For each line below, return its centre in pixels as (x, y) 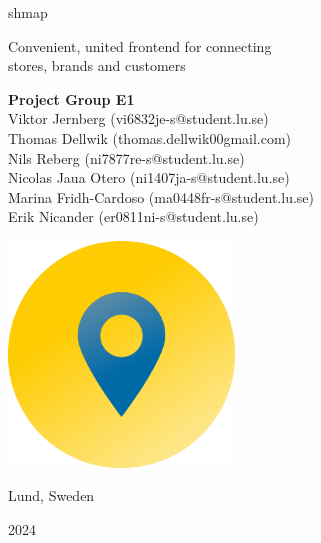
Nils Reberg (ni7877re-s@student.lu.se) (126, 157)
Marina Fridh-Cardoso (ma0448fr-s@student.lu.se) (161, 196)
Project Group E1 (71, 98)
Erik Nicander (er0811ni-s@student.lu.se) (133, 216)
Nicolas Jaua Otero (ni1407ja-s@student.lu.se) (149, 177)
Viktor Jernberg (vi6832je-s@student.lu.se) (138, 118)
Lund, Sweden (51, 495)
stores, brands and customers (97, 65)
